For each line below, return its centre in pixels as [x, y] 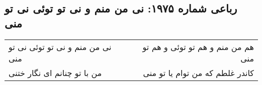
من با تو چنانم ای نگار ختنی [55, 72]
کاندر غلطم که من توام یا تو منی [198, 72]
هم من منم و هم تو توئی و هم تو [198, 46]
